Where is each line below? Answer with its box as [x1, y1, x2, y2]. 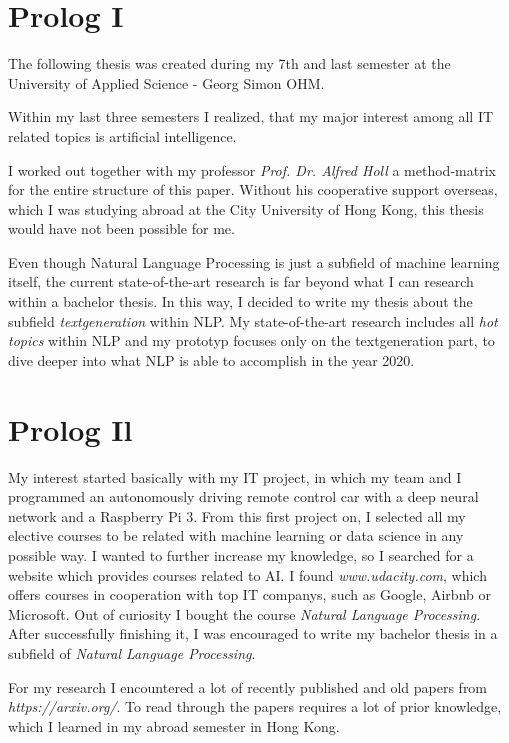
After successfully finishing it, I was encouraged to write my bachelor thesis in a [8, 623, 498, 644]
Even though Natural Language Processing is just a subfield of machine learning [8, 251, 500, 272]
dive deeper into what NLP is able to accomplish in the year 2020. [8, 349, 415, 370]
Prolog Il [8, 408, 133, 449]
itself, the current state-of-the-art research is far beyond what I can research [8, 271, 474, 292]
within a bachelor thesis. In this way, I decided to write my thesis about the [8, 291, 473, 312]
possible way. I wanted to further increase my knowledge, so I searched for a [8, 544, 474, 565]
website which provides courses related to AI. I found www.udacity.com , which [8, 564, 487, 585]
